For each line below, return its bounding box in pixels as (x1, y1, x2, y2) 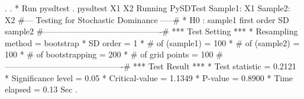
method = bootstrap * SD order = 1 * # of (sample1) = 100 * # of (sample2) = (5, 36, 300, 49)
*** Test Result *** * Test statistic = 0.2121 (132, 59, 296, 72)
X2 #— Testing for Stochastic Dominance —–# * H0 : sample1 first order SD (5, 13, 289, 25)
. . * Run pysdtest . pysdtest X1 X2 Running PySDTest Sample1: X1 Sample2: (5, 2, 290, 14)
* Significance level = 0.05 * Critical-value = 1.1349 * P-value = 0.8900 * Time (5, 71, 293, 84)
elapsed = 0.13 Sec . (5, 83, 77, 95)
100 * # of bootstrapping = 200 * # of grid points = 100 (5, 48, 214, 60)
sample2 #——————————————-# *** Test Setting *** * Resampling (5, 25, 298, 37)
